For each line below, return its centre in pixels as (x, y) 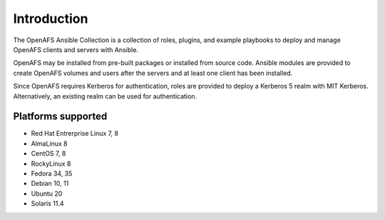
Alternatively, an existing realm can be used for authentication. (105, 96)
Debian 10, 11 (50, 184)
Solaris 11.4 (47, 204)
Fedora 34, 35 (52, 173)
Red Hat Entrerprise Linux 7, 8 (75, 134)
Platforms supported (60, 117)
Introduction (51, 19)
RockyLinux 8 (51, 164)
